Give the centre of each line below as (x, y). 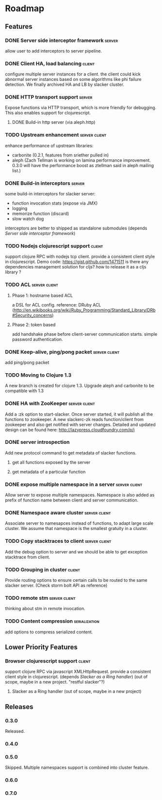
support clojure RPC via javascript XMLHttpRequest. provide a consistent (78, 672)
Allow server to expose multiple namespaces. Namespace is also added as (80, 495)
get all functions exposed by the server (51, 462)
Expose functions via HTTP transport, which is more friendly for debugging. (81, 108)
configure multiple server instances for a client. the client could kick (73, 74)
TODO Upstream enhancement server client (56, 135)
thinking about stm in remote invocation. (45, 609)
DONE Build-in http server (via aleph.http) (54, 122)
